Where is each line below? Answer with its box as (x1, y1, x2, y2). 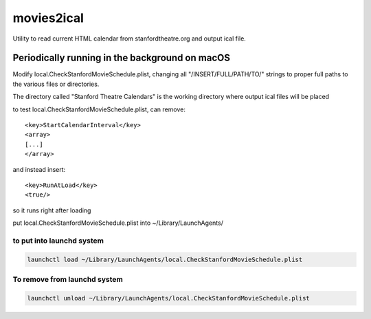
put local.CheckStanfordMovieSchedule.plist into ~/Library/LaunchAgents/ (12, 219, 223, 227)
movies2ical (12, 10, 84, 25)
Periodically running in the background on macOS (12, 52, 230, 64)
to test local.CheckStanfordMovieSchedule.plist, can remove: (12, 105, 185, 113)
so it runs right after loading (12, 206, 91, 214)
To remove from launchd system (12, 275, 123, 285)
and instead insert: (12, 165, 66, 173)
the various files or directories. (12, 80, 100, 88)
